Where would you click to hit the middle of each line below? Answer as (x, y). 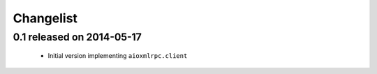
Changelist (45, 18)
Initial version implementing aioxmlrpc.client (118, 56)
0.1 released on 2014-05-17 (77, 37)
